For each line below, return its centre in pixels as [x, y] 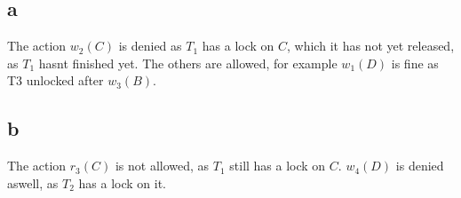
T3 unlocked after [56, 80]
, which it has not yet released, [371, 46]
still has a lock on [278, 166]
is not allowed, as [162, 166]
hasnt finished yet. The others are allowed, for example [188, 63]
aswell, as [33, 182]
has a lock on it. [122, 182]
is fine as [415, 63]
